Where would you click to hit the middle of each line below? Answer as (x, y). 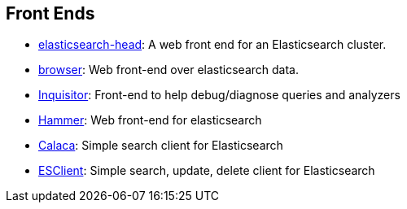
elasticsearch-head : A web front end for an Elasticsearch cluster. (212, 45)
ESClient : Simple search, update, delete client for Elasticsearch (207, 171)
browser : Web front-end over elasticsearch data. (168, 70)
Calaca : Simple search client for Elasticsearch (161, 146)
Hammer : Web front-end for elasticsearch (150, 120)
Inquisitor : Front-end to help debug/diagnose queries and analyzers (219, 95)
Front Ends (50, 13)
